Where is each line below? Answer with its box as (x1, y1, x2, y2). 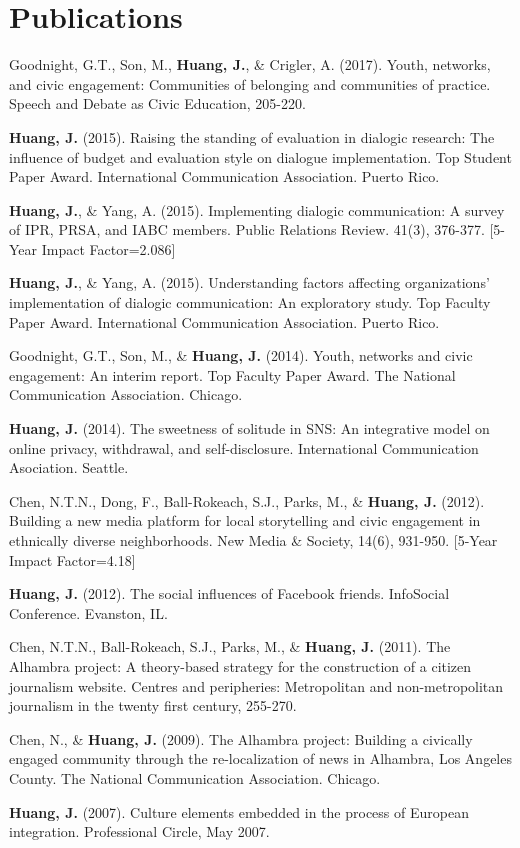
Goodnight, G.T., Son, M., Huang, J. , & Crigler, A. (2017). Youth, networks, (9, 54, 491, 75)
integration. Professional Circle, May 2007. (9, 821, 270, 842)
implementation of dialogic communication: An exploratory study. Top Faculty (9, 292, 491, 313)
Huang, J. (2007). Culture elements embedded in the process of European (9, 801, 469, 822)
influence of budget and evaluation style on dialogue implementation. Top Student (9, 146, 512, 167)
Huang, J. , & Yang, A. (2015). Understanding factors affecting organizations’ (9, 272, 490, 293)
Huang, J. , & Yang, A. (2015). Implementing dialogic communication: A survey (9, 199, 505, 220)
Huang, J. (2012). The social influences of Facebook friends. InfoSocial (9, 583, 450, 604)
